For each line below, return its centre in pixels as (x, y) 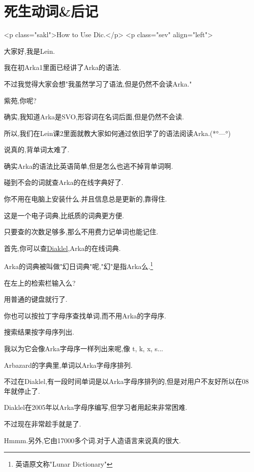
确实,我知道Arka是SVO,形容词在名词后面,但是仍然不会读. (94, 117)
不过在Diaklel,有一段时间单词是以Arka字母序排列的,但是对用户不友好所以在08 (127, 381)
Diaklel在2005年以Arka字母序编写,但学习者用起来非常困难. (96, 407)
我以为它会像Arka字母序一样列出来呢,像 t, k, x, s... (84, 348)
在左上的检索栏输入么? (40, 282)
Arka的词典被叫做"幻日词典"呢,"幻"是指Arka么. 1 (79, 266)
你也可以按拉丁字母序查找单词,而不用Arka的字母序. (85, 315)
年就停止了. (22, 391)
